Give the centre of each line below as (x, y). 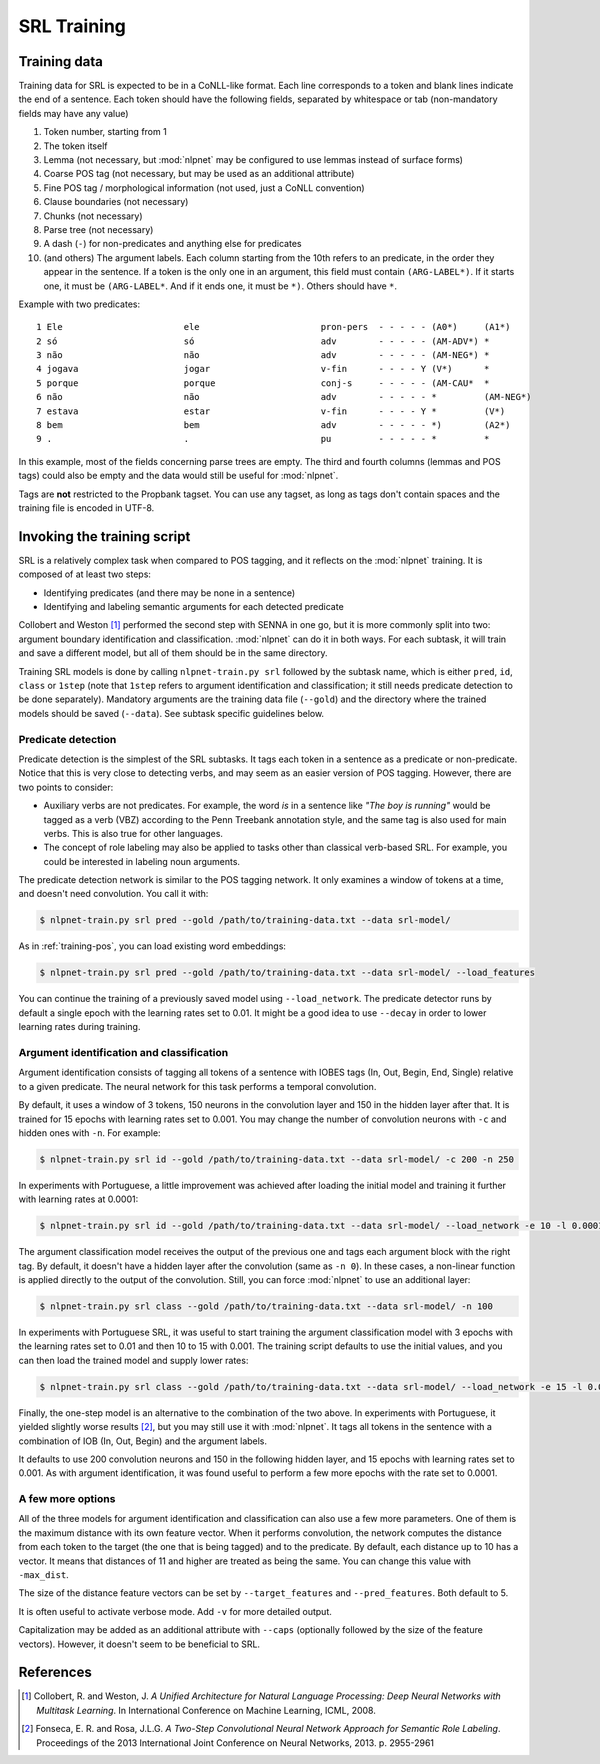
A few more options (67, 1499)
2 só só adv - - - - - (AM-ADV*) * (263, 341)
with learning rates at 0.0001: (78, 1199)
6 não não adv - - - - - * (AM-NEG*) (284, 397)
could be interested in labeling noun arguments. (141, 861)
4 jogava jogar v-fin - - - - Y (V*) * (263, 369)
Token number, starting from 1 (105, 132)
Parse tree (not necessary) (98, 229)
